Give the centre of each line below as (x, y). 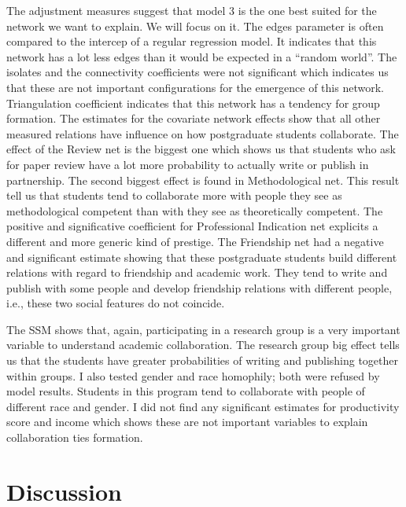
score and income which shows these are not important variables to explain (187, 422)
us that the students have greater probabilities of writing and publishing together (203, 360)
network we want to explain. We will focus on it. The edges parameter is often (195, 26)
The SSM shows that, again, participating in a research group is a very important (203, 329)
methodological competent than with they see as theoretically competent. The (195, 210)
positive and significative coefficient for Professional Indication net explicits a (192, 226)
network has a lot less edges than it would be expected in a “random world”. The (202, 56)
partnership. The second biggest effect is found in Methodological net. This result (203, 180)
